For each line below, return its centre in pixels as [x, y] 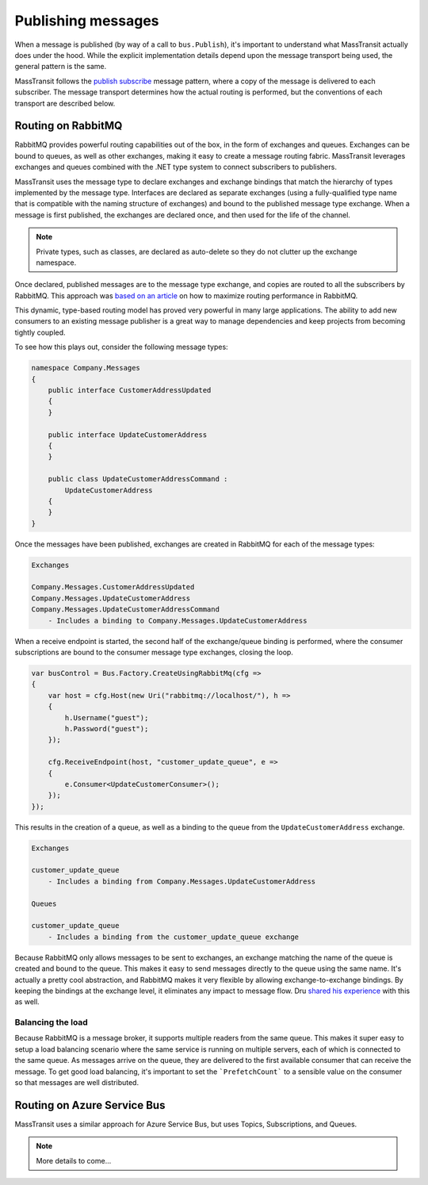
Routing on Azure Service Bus [90, 1105]
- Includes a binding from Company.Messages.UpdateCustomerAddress [182, 881]
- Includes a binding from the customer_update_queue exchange [174, 937]
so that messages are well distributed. [76, 1083]
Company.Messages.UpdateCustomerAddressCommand [125, 610]
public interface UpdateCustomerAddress [128, 435]
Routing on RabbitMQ [69, 126]
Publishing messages [87, 21]
